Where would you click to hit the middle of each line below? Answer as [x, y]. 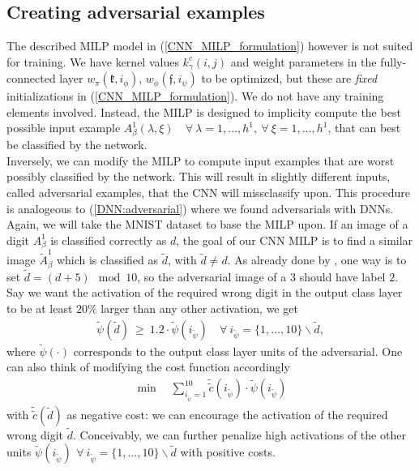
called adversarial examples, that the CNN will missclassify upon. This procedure [209, 192]
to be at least [40, 308]
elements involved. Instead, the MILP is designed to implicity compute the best [204, 111]
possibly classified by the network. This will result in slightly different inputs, [199, 176]
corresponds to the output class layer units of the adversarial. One [238, 351]
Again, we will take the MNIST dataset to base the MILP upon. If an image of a [207, 224]
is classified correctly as [109, 240]
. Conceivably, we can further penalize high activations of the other [239, 434]
